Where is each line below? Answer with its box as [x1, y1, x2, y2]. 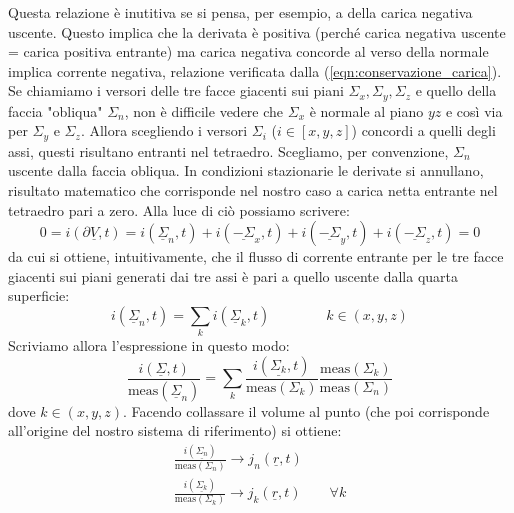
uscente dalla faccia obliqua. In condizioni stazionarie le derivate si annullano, [8, 160, 484, 181]
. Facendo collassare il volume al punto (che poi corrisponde [123, 400, 490, 421]
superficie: [8, 285, 70, 306]
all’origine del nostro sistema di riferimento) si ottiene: [8, 420, 342, 441]
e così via [445, 100, 503, 121]
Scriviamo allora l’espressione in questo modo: [8, 335, 290, 356]
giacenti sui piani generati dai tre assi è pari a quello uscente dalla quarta [8, 265, 459, 286]
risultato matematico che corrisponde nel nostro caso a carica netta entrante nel [8, 180, 498, 201]
